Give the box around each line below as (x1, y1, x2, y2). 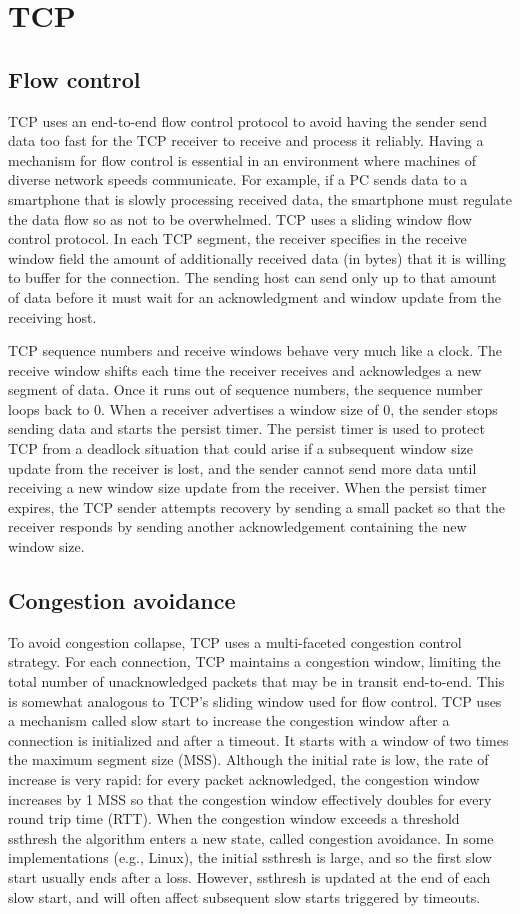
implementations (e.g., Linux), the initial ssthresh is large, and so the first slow (8, 847, 492, 868)
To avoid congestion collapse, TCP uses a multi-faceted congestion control (8, 631, 462, 652)
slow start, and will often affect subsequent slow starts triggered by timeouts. (8, 886, 481, 907)
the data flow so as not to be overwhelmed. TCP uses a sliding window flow (8, 208, 472, 229)
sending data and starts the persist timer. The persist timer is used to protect (8, 418, 485, 439)
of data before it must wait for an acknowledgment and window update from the (8, 286, 501, 307)
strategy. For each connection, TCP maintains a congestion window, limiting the (8, 651, 501, 672)
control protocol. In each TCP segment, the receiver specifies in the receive (8, 228, 467, 249)
